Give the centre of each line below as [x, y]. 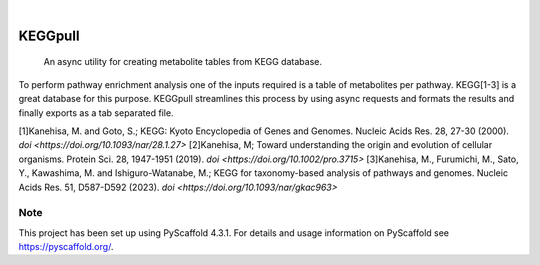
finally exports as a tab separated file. [96, 112]
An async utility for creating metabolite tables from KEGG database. [182, 62]
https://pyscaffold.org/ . [66, 247]
